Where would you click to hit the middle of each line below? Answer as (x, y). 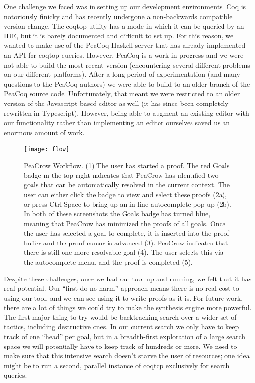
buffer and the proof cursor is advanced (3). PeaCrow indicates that (126, 242)
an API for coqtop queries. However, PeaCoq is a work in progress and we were (124, 54)
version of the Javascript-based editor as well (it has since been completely (116, 103)
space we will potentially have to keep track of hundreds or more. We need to (121, 346)
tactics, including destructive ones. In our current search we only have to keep (122, 327)
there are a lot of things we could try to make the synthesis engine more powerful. (128, 307)
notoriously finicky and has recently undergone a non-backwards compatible (118, 16)
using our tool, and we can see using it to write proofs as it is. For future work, (124, 297)
